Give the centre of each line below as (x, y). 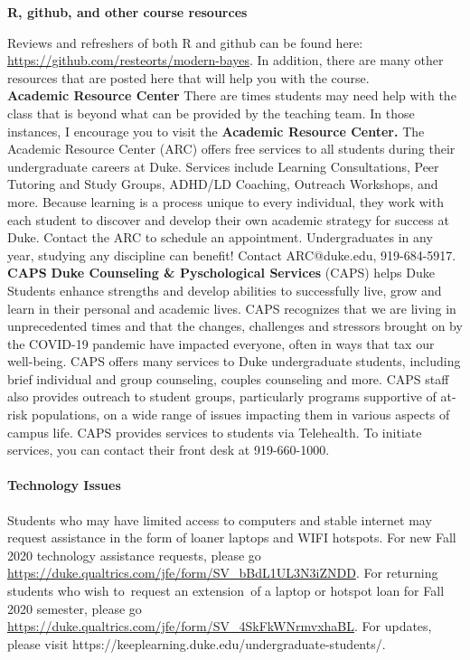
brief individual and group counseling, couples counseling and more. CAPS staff (228, 378)
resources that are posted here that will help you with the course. (188, 77)
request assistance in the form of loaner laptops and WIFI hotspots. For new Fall (232, 537)
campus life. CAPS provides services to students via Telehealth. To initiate (215, 432)
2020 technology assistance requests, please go (134, 555)
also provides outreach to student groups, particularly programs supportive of (222, 396)
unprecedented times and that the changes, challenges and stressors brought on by (235, 326)
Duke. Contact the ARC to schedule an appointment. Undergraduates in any (220, 237)
